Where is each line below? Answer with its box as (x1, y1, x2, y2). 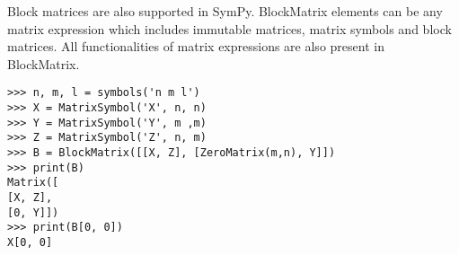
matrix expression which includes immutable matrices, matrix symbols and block (7, 19, 452, 38)
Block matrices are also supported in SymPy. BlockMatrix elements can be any (7, 2, 443, 20)
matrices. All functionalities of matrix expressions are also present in (7, 37, 384, 56)
